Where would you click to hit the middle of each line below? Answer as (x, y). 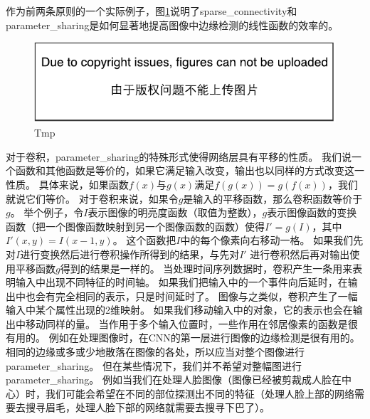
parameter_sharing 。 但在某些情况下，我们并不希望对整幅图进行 (154, 365)
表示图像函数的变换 (312, 212)
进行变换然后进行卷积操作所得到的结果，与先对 (130, 254)
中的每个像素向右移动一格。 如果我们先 (272, 240)
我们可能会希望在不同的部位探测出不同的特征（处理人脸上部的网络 (200, 393)
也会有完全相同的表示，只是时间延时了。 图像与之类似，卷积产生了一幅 (191, 296)
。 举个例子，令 (47, 212)
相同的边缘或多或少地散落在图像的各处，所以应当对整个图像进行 (155, 352)
